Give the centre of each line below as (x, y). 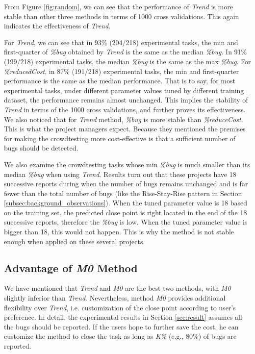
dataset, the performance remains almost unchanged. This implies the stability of (126, 100)
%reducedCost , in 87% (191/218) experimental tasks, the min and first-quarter (122, 71)
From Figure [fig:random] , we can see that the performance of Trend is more (118, 6)
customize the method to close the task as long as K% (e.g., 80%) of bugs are (120, 336)
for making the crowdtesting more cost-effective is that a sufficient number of (120, 138)
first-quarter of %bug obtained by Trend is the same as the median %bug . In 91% (126, 52)
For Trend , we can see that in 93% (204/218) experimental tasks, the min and (121, 42)
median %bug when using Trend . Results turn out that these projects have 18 (120, 174)
